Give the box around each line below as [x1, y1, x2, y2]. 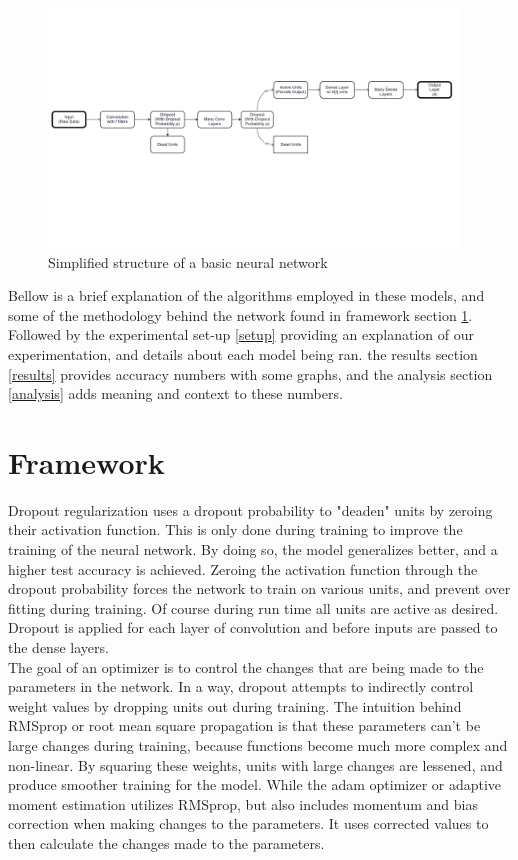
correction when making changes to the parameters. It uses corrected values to [8, 813, 489, 834]
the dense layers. [8, 637, 109, 658]
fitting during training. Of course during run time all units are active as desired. [8, 597, 499, 618]
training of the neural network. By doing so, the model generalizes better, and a [8, 539, 498, 560]
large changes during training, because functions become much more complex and [8, 735, 508, 755]
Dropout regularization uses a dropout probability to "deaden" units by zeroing [8, 499, 493, 520]
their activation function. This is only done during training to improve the [8, 519, 463, 540]
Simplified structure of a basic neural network [48, 251, 328, 272]
